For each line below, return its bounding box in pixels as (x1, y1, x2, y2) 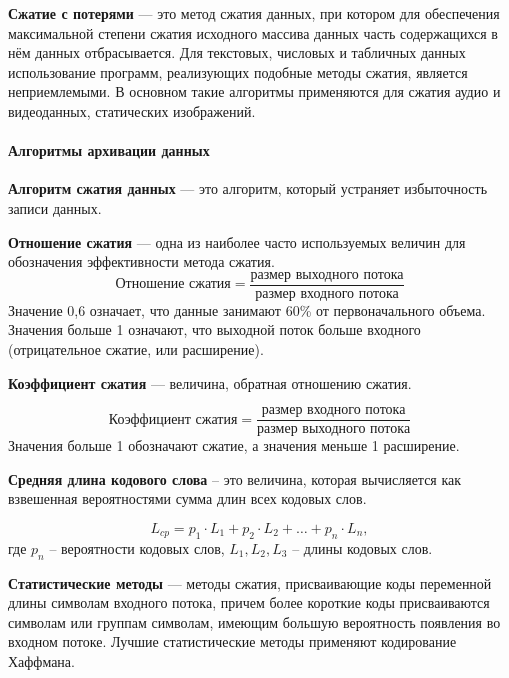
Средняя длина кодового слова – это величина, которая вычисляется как (8, 468, 462, 489)
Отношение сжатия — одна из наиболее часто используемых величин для (8, 231, 466, 252)
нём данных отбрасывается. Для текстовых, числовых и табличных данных (8, 42, 466, 63)
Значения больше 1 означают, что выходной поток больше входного (8, 319, 421, 340)
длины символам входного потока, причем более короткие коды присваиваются (8, 592, 490, 613)
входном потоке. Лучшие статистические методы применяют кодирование (8, 631, 457, 652)
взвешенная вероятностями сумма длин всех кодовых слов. (8, 488, 367, 509)
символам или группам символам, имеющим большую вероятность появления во (8, 611, 501, 632)
